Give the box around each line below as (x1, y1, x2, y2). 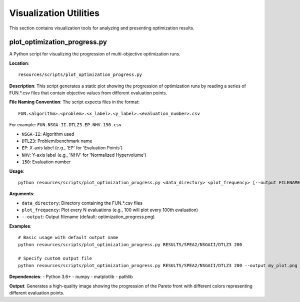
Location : (9, 60, 29, 66)
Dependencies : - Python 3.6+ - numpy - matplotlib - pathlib (9, 274, 133, 280)
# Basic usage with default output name (18, 235, 118, 241)
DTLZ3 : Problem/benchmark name (21, 138, 92, 144)
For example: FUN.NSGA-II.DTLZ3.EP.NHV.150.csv (9, 122, 122, 128)
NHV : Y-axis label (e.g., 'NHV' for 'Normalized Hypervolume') (21, 152, 147, 158)
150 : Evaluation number (21, 159, 71, 165)
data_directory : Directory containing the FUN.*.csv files (21, 200, 142, 206)
